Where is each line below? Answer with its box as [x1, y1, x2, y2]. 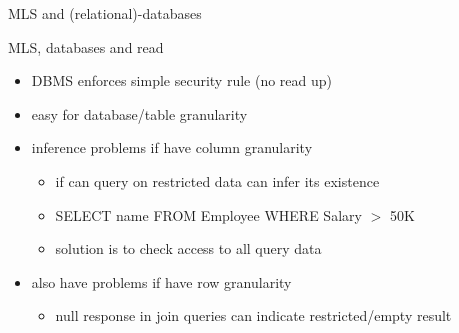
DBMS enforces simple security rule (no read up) [31, 70, 333, 91]
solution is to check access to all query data [55, 238, 322, 259]
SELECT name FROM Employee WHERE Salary [55, 204, 362, 225]
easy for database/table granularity [31, 103, 248, 124]
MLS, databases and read [8, 36, 164, 57]
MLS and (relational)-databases [8, 3, 202, 23]
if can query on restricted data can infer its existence [55, 170, 380, 191]
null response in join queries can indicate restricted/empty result [55, 305, 452, 326]
